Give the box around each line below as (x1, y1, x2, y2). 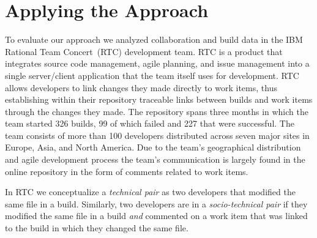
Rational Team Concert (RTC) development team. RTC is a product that (5, 45, 283, 58)
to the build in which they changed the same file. (5, 221, 188, 234)
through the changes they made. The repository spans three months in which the (5, 105, 308, 117)
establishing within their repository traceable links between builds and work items (5, 93, 313, 106)
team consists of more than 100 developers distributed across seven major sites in (5, 128, 310, 141)
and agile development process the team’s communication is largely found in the (5, 153, 305, 166)
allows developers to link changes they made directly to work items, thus (5, 81, 277, 94)
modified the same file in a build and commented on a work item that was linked (5, 209, 308, 222)
